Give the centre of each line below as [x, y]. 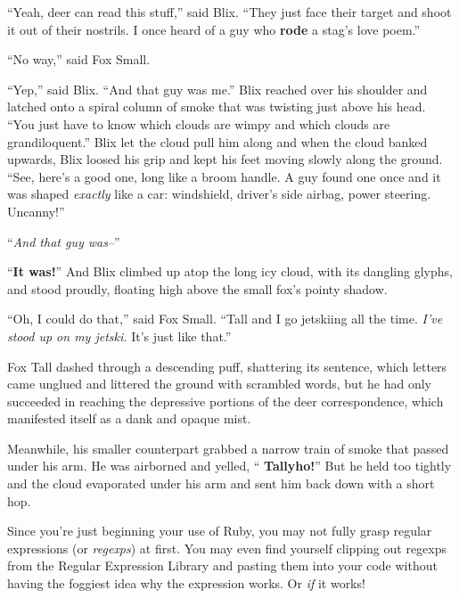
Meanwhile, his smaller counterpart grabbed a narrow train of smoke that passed [228, 448]
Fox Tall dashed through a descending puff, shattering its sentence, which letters [227, 366]
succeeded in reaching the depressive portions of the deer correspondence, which [225, 401]
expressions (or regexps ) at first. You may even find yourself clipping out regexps [227, 548]
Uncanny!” [36, 211]
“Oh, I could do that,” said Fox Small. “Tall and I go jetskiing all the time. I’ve [225, 319]
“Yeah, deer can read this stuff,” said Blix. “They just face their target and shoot [229, 12]
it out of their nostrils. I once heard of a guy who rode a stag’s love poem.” [214, 29]
